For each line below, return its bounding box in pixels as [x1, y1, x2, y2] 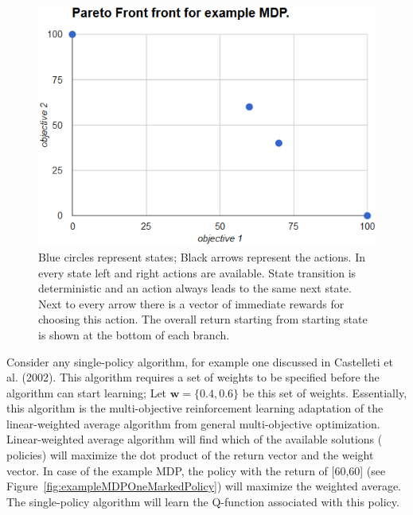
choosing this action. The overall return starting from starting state [38, 311, 368, 327]
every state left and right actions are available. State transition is [38, 264, 357, 281]
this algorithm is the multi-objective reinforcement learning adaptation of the [6, 400, 384, 416]
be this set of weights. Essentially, [242, 384, 407, 401]
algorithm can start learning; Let [6, 384, 167, 401]
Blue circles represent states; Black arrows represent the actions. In [38, 248, 366, 265]
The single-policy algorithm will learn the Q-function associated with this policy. [6, 493, 399, 509]
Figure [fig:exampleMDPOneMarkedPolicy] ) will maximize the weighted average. [6, 478, 401, 494]
